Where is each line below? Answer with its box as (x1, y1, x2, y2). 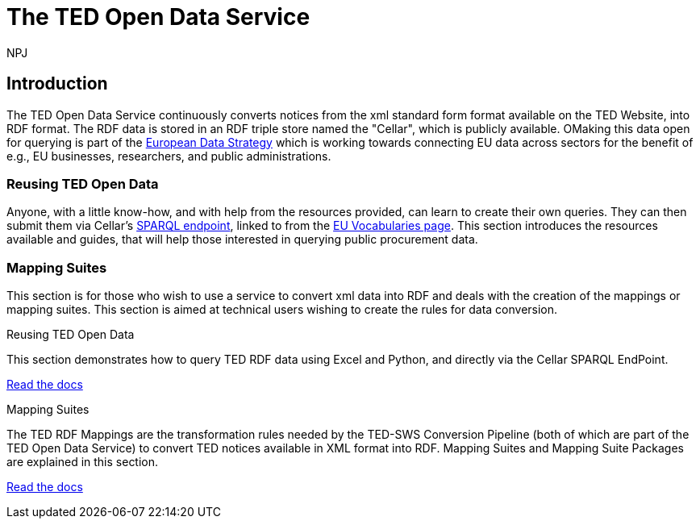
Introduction (6, 73, 108, 94)
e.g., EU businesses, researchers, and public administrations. (6, 148, 331, 163)
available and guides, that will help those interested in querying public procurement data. (6, 232, 478, 247)
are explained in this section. (6, 455, 159, 469)
